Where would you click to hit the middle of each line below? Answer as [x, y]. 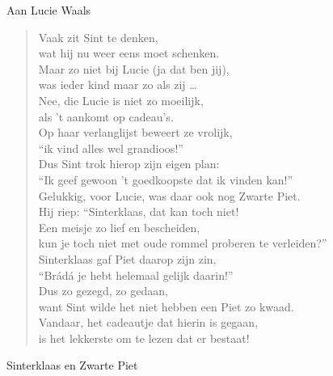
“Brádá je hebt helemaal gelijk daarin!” [136, 275]
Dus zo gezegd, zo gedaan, [103, 291]
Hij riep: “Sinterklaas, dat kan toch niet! [139, 211]
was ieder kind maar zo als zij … [118, 84]
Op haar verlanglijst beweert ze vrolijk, [135, 132]
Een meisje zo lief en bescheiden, [119, 227]
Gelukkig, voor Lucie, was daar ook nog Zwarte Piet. [169, 195]
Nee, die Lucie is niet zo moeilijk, [121, 100]
